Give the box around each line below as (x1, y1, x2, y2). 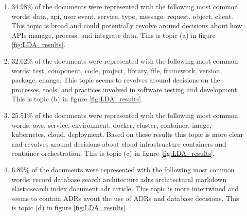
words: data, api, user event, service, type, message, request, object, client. (11, 11, 233, 21)
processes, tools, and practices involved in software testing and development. (11, 84, 239, 94)
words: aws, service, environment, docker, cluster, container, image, (11, 119, 212, 130)
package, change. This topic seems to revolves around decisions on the (11, 75, 220, 85)
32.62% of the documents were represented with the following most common (11, 55, 238, 66)
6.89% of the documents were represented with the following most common (11, 164, 235, 174)
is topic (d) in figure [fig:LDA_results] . (11, 202, 127, 213)
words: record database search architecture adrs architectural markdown (11, 174, 227, 184)
